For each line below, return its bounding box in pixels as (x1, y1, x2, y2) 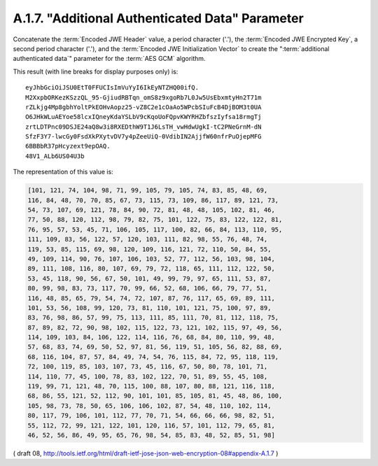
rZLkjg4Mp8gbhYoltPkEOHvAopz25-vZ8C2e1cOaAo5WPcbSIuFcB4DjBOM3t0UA (25, 103, 262, 111)
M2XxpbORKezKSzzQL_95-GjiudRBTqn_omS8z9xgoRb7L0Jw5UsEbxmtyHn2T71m (25, 93, 262, 101)
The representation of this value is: (13, 168, 113, 176)
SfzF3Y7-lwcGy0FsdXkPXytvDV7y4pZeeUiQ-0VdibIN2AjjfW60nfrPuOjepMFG (25, 133, 262, 141)
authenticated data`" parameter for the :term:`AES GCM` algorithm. (13, 55, 206, 63)
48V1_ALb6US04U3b (25, 152, 85, 160)
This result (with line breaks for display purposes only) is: (13, 67, 178, 76)
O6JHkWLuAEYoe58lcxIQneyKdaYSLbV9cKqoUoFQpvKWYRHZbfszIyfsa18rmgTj (25, 113, 262, 121)
